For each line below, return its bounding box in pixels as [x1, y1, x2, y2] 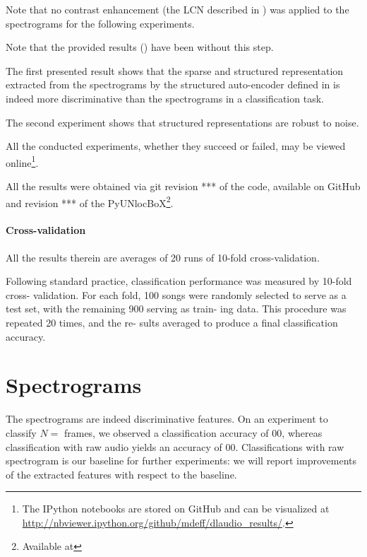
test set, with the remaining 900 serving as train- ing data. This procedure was [6, 301, 347, 316]
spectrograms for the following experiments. [6, 16, 195, 30]
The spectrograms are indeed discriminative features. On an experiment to [6, 411, 328, 426]
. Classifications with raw [235, 439, 344, 454]
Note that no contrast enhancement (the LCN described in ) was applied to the [6, 2, 349, 16]
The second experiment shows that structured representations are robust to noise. [6, 115, 359, 129]
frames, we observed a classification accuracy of [64, 425, 269, 440]
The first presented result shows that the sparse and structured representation [6, 63, 344, 78]
